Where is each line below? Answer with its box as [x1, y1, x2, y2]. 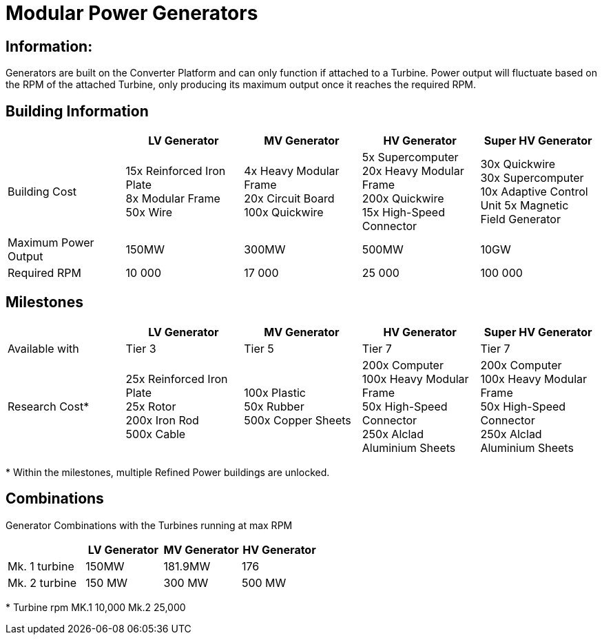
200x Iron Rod [125, 413, 199, 427]
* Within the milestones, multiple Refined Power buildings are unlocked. [6, 466, 330, 478]
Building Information [6, 102, 149, 120]
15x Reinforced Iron [125, 164, 226, 178]
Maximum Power [8, 236, 94, 250]
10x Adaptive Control [480, 185, 588, 199]
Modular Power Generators [6, 1, 258, 25]
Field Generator [480, 212, 561, 227]
